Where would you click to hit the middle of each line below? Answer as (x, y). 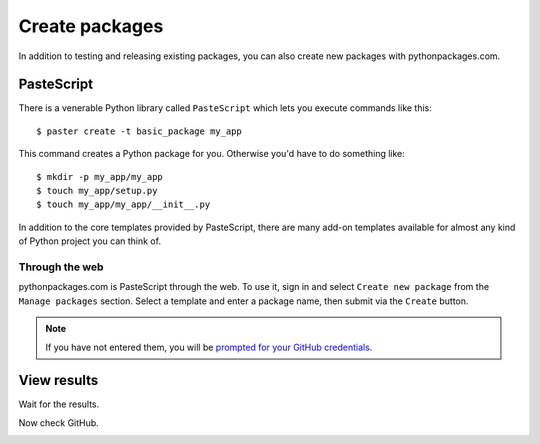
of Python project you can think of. (90, 241)
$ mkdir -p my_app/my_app (100, 176)
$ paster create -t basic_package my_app (139, 131)
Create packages (91, 26)
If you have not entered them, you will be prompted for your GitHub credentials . (209, 347)
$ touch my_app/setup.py (97, 191)
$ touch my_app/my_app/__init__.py (123, 204)
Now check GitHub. (58, 422)
